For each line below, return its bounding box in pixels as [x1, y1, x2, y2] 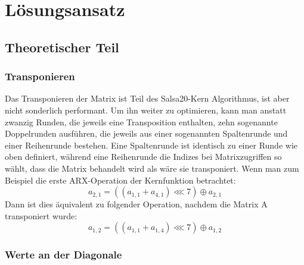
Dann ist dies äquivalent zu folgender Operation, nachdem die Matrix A [5, 198, 268, 210]
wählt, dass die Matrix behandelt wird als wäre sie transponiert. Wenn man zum [5, 162, 299, 174]
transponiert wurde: [5, 209, 77, 222]
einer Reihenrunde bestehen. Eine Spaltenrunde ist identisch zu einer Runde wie [5, 138, 297, 151]
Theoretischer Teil [5, 37, 119, 56]
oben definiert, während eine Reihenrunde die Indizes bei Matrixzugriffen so [5, 150, 282, 163]
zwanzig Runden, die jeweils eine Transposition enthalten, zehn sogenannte [5, 115, 278, 128]
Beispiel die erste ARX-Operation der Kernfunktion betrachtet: [5, 173, 236, 186]
